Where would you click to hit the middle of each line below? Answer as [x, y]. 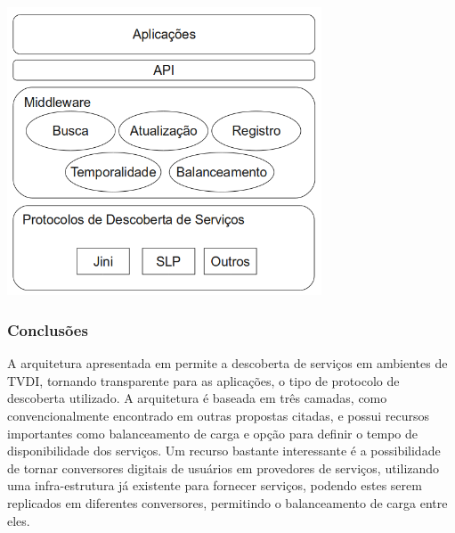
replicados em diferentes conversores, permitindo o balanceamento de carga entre [227, 502]
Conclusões [48, 329]
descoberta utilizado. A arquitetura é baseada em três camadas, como [197, 398]
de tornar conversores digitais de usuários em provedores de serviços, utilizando [223, 467]
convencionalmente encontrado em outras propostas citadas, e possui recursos [219, 415]
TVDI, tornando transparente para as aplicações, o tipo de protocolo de [203, 380]
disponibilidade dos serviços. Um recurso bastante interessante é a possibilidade [224, 451]
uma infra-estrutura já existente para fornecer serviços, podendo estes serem [215, 485]
